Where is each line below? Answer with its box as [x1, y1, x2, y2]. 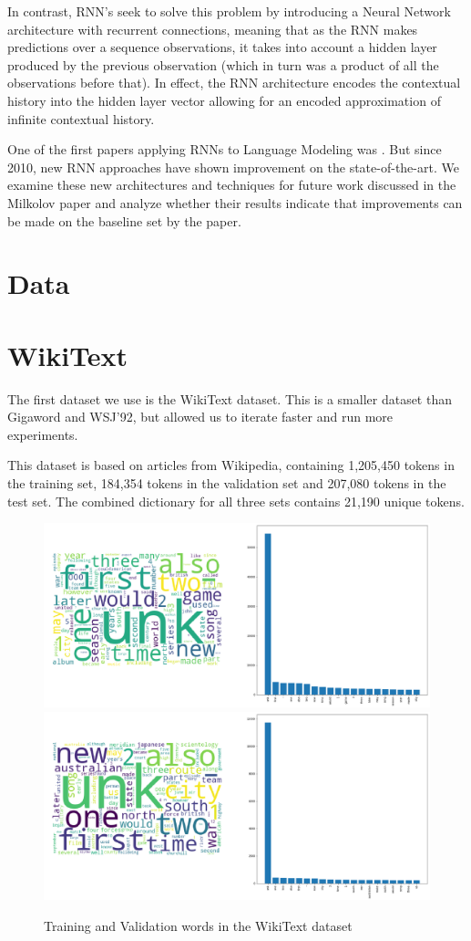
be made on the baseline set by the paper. [7, 211, 241, 230]
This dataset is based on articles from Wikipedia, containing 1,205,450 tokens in [7, 455, 455, 475]
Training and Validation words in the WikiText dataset [44, 915, 353, 935]
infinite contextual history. [7, 109, 155, 128]
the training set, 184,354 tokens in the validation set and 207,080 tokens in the [7, 474, 446, 492]
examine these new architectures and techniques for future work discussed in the [7, 175, 456, 194]
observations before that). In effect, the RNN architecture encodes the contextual [7, 73, 461, 92]
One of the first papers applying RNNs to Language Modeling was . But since [7, 140, 442, 159]
